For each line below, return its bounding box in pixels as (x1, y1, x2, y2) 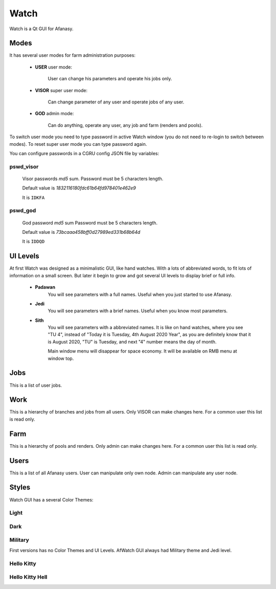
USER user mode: (35, 64, 73, 70)
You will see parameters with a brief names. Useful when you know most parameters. (48, 308, 228, 314)
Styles (9, 483, 31, 492)
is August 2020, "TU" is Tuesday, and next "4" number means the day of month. (48, 338, 217, 345)
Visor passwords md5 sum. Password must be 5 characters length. (22, 176, 164, 182)
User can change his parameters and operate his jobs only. (48, 76, 172, 82)
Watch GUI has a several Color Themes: (9, 496, 94, 503)
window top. (48, 355, 74, 361)
